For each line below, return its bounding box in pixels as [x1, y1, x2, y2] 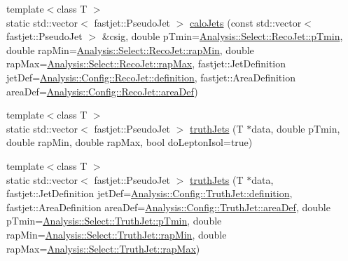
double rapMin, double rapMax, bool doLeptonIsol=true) [6, 135, 253, 149]
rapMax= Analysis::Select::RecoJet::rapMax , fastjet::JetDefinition [6, 56, 286, 71]
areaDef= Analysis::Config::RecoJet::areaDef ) [6, 83, 198, 98]
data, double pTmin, [251, 121, 340, 135]
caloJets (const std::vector [190, 15, 302, 29]
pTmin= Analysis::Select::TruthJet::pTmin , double [6, 213, 222, 228]
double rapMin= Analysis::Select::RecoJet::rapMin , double [6, 42, 254, 57]
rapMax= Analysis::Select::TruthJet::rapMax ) [6, 241, 200, 255]
